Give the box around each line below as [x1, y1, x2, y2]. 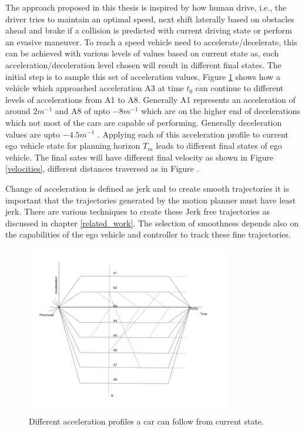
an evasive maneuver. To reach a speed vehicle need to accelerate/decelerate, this [5, 35, 297, 48]
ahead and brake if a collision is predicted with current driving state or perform [5, 24, 292, 36]
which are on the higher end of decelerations [140, 105, 300, 117]
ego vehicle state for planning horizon [5, 139, 140, 152]
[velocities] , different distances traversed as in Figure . [5, 162, 199, 175]
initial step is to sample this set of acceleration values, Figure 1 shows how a [5, 70, 280, 82]
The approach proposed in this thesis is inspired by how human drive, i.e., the [5, 1, 287, 13]
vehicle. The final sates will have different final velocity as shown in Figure [5, 151, 274, 163]
